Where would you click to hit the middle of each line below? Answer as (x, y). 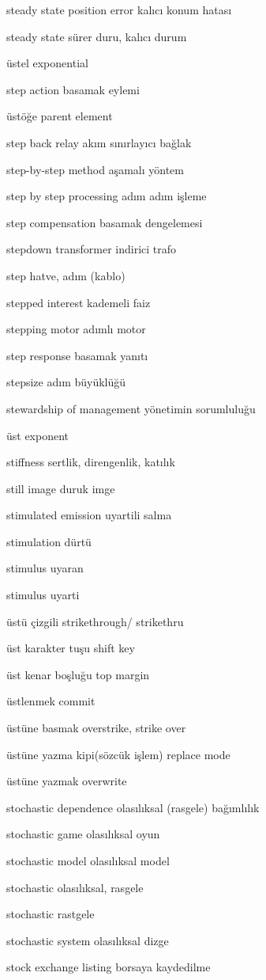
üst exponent (38, 435)
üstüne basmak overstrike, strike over (96, 728)
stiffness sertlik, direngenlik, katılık (91, 462)
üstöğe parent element (60, 116)
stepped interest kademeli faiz (79, 302)
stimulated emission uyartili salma (89, 515)
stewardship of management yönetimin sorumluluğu (131, 408)
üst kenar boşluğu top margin (78, 674)
